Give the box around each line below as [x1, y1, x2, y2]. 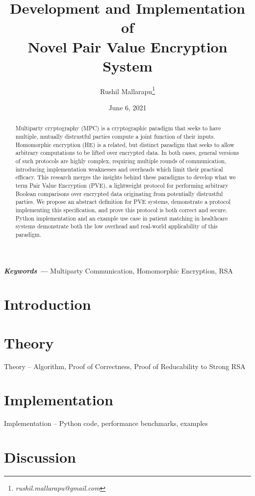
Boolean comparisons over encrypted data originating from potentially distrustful [15, 189, 223, 198]
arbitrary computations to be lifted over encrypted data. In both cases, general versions [15, 149, 239, 157]
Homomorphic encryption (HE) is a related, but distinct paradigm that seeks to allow [15, 140, 234, 149]
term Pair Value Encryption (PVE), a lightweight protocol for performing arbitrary [15, 181, 229, 189]
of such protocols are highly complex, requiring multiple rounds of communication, [15, 156, 227, 165]
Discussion [4, 447, 76, 467]
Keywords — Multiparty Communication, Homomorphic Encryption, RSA [4, 265, 233, 275]
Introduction [4, 294, 91, 314]
